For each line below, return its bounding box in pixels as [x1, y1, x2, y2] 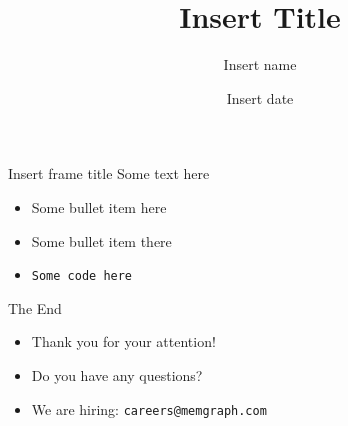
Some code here [31, 269, 133, 284]
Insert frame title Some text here [8, 163, 210, 184]
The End [8, 297, 62, 318]
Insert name [223, 54, 297, 75]
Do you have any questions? [31, 364, 203, 385]
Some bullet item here [31, 196, 167, 217]
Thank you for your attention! [31, 331, 216, 352]
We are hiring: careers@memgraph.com [31, 398, 267, 419]
